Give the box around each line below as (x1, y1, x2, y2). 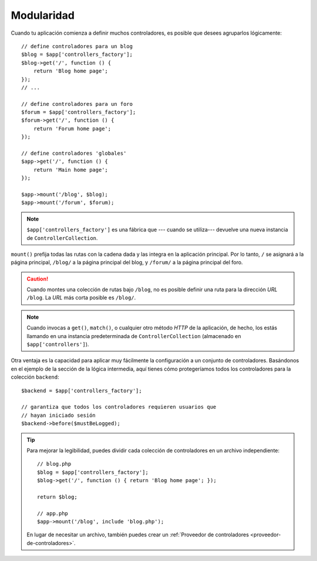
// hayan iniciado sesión (21, 412, 96, 419)
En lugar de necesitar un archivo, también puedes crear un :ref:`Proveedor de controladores (26, 531, 249, 538)
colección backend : (11, 373, 59, 380)
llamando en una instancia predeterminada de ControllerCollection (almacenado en (26, 332, 241, 339)
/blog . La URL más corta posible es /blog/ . (26, 294, 136, 301)
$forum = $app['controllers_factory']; (21, 109, 136, 116)
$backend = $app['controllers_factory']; (21, 387, 142, 394)
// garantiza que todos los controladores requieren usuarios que (21, 403, 217, 410)
